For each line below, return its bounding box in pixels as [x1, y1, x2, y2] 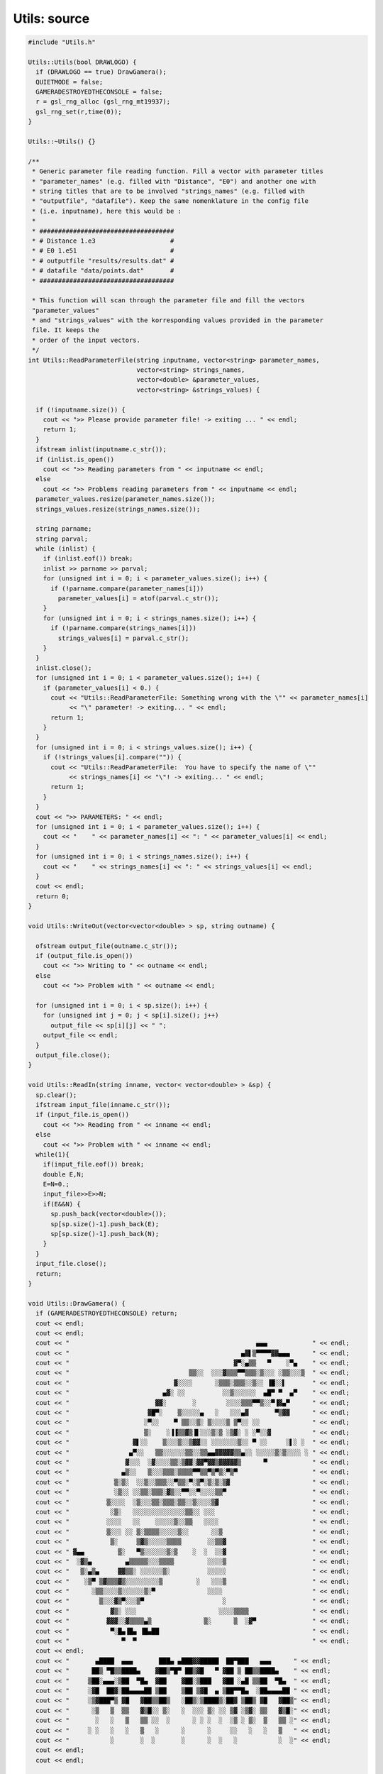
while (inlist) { [35, 545, 96, 553]
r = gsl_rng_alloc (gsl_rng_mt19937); [35, 98, 170, 106]
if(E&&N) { [43, 1200, 81, 1208]
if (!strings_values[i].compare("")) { [43, 753, 182, 761]
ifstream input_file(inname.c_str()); [35, 1101, 170, 1108]
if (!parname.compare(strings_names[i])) [50, 624, 196, 632]
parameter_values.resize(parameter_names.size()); [35, 495, 216, 503]
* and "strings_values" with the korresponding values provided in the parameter [32, 316, 324, 324]
